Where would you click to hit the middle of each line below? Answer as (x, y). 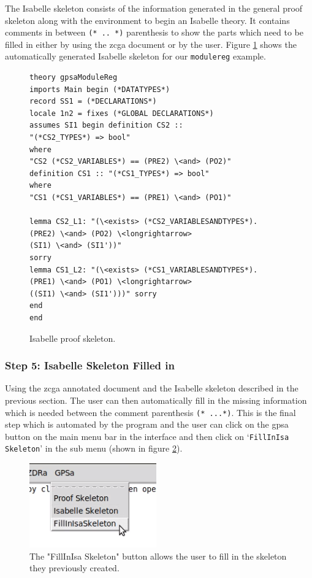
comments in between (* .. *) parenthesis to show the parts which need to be (154, 32)
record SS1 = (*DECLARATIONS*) (93, 102)
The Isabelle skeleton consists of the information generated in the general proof (154, 8)
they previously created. (74, 568)
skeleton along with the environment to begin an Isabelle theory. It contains (147, 20)
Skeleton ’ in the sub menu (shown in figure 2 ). (94, 448)
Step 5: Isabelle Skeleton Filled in (90, 365)
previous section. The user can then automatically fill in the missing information (156, 400)
